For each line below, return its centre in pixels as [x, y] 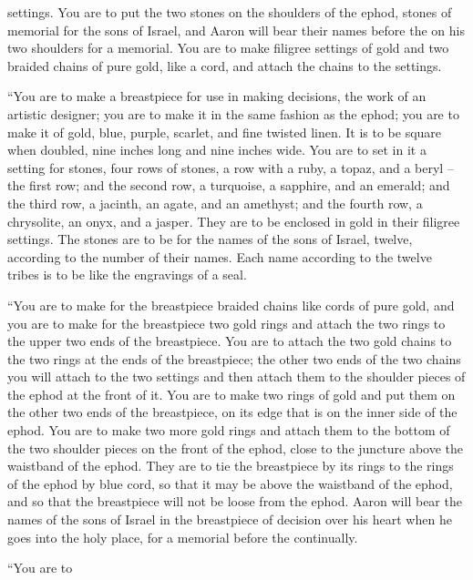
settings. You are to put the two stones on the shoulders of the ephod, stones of [230, 12]
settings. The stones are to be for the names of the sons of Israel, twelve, [210, 239]
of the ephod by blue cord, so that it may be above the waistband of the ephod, [230, 483]
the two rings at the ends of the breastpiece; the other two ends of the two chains [234, 358]
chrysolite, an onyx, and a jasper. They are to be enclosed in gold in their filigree [234, 221]
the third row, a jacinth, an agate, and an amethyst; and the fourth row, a [215, 203]
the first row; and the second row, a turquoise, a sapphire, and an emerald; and [229, 185]
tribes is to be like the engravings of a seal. [127, 275]
